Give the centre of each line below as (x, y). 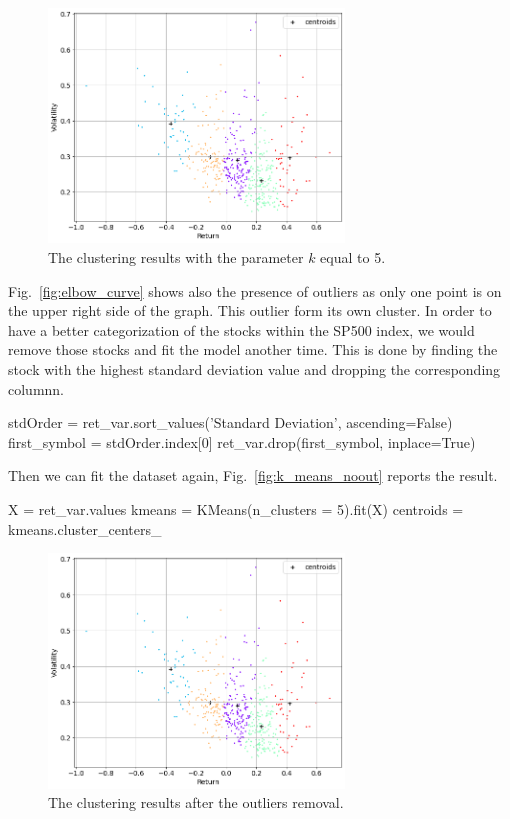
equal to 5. (353, 257)
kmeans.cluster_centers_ (85, 528)
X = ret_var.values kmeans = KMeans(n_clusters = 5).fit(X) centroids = (236, 508)
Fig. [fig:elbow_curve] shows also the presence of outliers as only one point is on (255, 290)
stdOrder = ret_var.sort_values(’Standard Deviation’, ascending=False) (230, 422)
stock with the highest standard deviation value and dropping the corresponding (254, 368)
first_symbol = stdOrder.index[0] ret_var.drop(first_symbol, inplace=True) (242, 441)
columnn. (36, 388)
